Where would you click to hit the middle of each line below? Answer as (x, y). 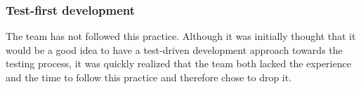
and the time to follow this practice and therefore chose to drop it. (149, 77)
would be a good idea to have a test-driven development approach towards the (174, 49)
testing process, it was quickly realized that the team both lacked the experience (178, 63)
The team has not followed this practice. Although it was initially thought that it (181, 36)
